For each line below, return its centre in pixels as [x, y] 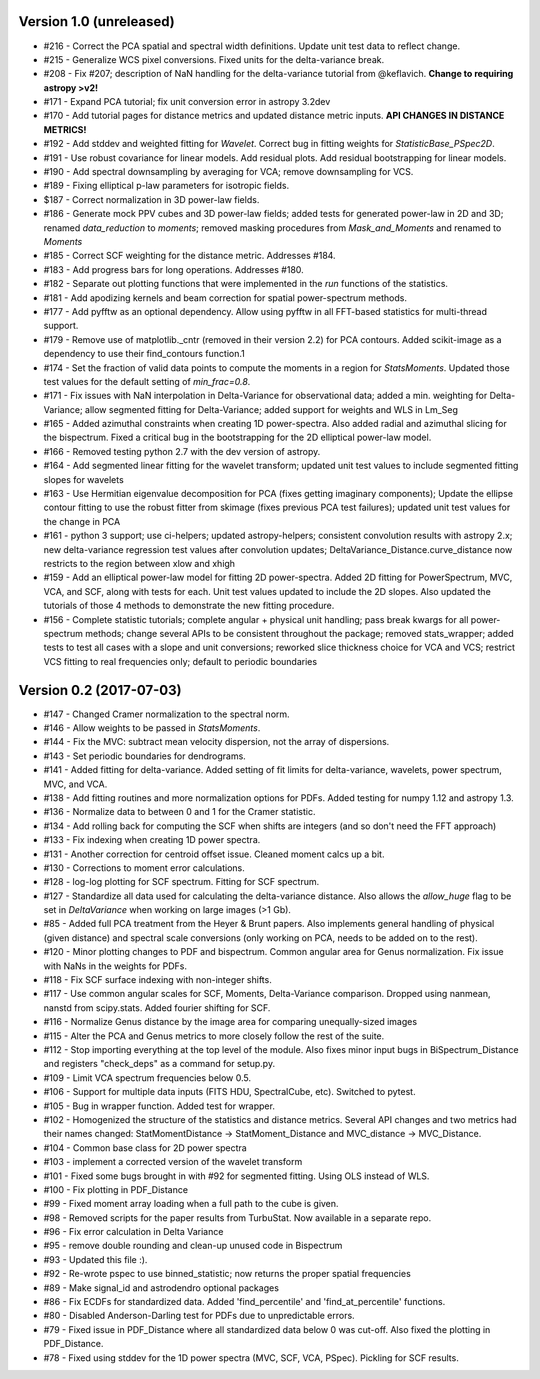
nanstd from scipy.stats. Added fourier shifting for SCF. [157, 1007]
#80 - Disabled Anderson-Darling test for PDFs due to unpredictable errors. [199, 1316]
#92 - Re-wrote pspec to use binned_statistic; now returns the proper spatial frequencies [227, 1274]
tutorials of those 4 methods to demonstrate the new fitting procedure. [189, 606]
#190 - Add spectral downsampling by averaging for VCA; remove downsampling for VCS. [228, 172]
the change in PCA [82, 521]
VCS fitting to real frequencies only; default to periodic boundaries [180, 661]
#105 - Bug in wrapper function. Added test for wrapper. [159, 1106]
